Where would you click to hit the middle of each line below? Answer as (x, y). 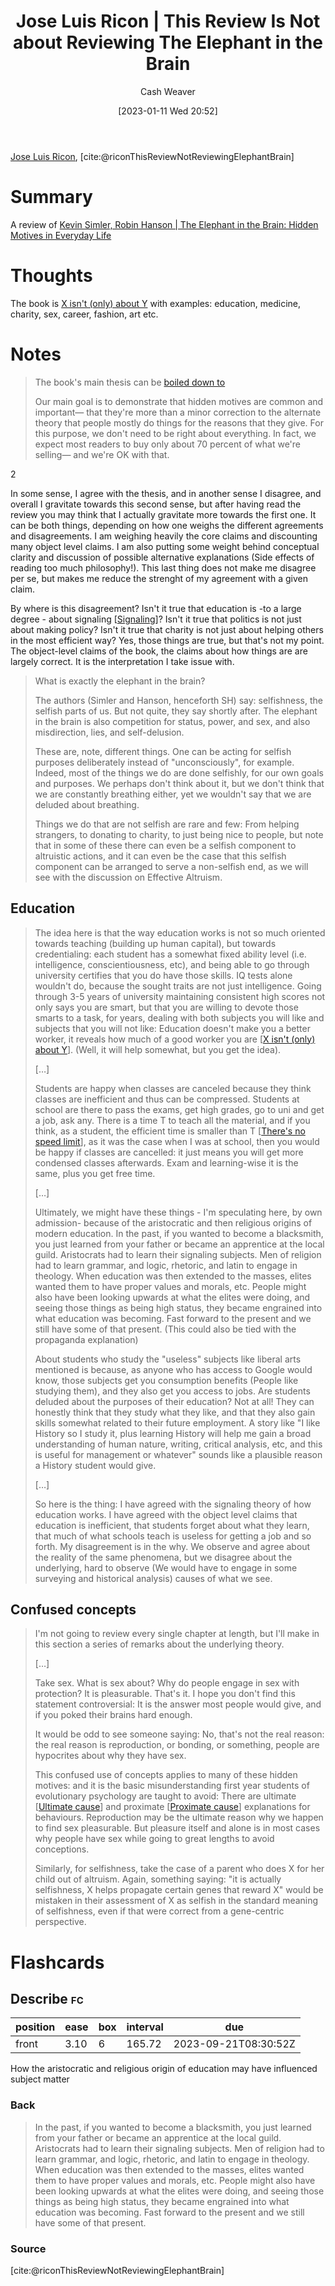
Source (28, 2248)
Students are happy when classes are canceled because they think (173, 1088)
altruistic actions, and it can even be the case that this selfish (160, 856)
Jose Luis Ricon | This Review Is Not (168, 21)
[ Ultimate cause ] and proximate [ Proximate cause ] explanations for (172, 1807)
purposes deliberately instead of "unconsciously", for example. (164, 762)
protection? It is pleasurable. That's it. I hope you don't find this (165, 1694)
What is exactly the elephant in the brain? (120, 681)
